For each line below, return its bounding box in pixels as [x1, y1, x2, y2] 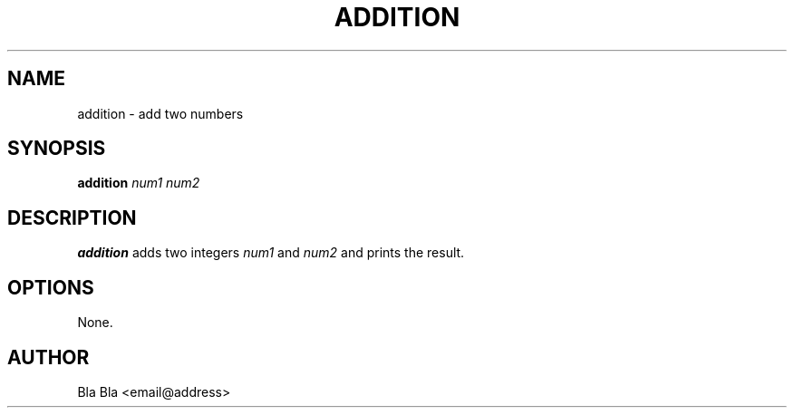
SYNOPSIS [7, 137, 106, 160]
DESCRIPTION [7, 206, 137, 229]
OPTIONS [7, 275, 94, 299]
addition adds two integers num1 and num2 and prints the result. [77, 245, 465, 261]
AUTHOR [7, 345, 90, 369]
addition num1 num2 [77, 175, 200, 191]
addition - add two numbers [77, 105, 244, 121]
